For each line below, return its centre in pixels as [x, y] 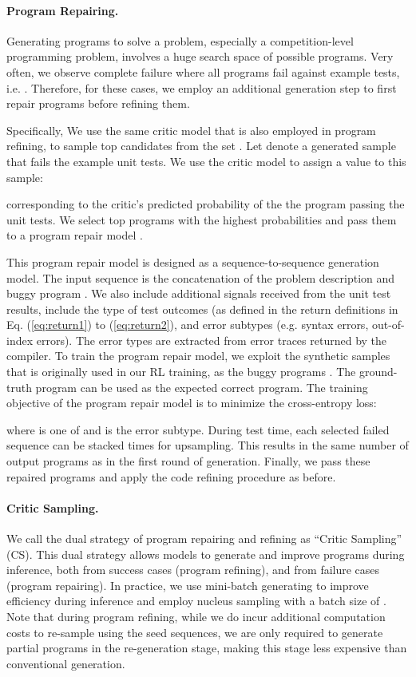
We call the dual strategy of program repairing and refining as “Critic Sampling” [204, 538]
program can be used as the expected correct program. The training [202, 387]
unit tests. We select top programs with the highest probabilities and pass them [202, 219]
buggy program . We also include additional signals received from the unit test [199, 293]
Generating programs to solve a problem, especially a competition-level [180, 40]
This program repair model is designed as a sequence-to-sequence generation [193, 261]
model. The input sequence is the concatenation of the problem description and [201, 277]
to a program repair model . [75, 235]
